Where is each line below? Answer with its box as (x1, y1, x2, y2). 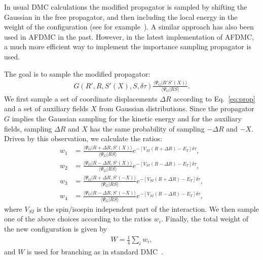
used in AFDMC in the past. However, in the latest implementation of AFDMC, (4, 31, 254, 42)
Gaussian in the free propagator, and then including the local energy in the (4, 11, 238, 22)
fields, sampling (4, 123, 52, 134)
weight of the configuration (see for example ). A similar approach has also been (4, 21, 254, 32)
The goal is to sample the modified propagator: (4, 68, 151, 79)
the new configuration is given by (4, 223, 107, 234)
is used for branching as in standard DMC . (27, 246, 164, 256)
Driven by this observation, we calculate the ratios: (4, 133, 163, 144)
